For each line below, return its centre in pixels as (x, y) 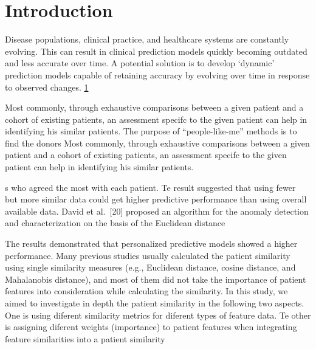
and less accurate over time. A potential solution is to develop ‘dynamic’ (140, 63)
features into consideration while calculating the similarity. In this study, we (146, 291)
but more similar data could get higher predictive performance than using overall (156, 199)
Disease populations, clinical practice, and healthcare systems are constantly (147, 39)
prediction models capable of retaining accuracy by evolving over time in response (157, 74)
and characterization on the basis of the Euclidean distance (115, 223)
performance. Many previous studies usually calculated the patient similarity (148, 255)
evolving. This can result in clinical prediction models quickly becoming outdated (156, 51)
